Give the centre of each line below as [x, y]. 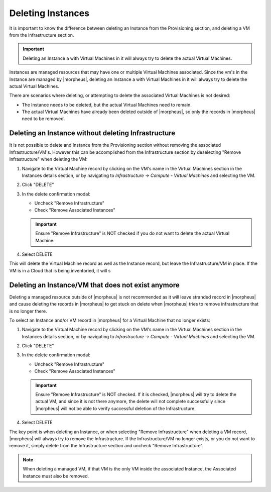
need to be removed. [43, 119]
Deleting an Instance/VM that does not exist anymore [95, 285]
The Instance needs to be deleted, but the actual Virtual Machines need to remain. [107, 105]
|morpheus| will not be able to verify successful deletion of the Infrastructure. [115, 408]
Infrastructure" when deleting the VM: [48, 159]
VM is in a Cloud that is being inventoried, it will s [60, 270]
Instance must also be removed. [56, 476]
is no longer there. [28, 311]
